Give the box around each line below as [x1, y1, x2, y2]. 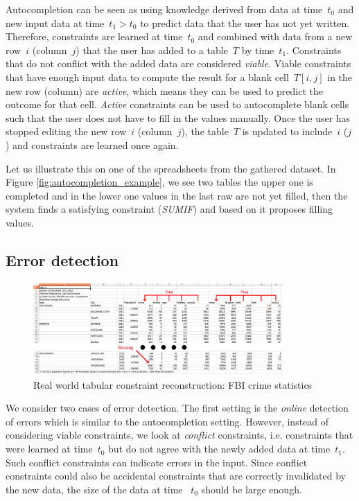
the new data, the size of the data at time [6, 482, 183, 496]
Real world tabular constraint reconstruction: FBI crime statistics [33, 377, 313, 392]
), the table [181, 124, 229, 139]
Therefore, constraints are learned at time [6, 29, 183, 44]
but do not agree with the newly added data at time [108, 441, 331, 456]
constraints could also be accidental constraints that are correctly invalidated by [6, 468, 346, 483]
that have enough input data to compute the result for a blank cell [6, 69, 289, 84]
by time [241, 42, 274, 57]
